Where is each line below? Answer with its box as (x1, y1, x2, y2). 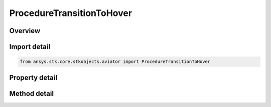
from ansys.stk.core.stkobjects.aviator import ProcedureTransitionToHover (20, 59, 211, 64)
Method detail (9, 89, 54, 97)
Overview (9, 26, 41, 35)
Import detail (9, 42, 50, 51)
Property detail (9, 73, 58, 82)
